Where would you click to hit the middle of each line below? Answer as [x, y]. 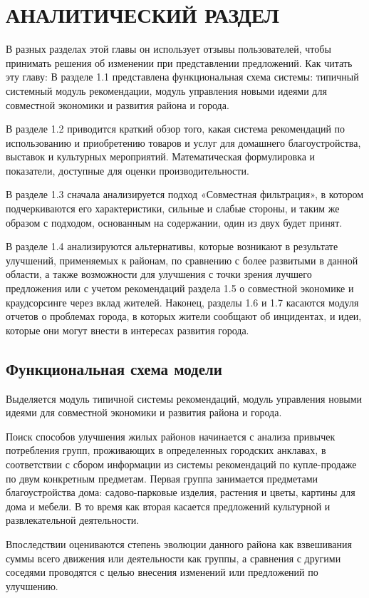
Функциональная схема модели [114, 368]
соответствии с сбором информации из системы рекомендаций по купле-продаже [181, 464]
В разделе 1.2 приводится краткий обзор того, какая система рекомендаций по [176, 129]
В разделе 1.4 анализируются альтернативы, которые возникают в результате [172, 246]
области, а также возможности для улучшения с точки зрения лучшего [159, 274]
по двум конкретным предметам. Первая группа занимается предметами [162, 478]
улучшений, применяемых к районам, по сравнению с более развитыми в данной [182, 260]
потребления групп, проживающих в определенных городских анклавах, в [166, 450]
